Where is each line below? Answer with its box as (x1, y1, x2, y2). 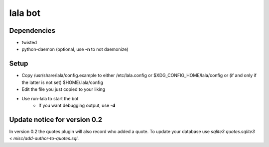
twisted (21, 40, 37, 46)
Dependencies (9, 26, 56, 35)
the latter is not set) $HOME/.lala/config (21, 79, 103, 85)
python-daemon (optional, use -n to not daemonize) (21, 46, 129, 52)
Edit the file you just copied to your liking (21, 86, 106, 92)
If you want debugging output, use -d (38, 102, 116, 108)
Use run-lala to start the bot (21, 95, 79, 101)
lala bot (9, 7, 41, 18)
